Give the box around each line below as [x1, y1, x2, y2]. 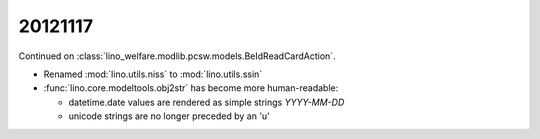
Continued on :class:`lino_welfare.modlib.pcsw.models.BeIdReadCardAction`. [18, 50, 336, 62]
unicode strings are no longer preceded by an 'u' [68, 110, 270, 122]
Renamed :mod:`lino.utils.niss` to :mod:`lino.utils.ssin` [43, 68, 263, 80]
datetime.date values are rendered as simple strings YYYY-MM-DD [68, 96, 345, 108]
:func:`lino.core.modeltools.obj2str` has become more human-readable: [43, 82, 339, 94]
